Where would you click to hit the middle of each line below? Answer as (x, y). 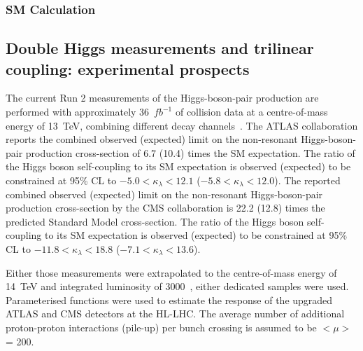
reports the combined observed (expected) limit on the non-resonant (152, 139)
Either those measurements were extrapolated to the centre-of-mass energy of (171, 272)
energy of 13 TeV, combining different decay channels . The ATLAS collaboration (182, 125)
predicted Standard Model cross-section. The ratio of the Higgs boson (155, 221)
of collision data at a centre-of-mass (251, 112)
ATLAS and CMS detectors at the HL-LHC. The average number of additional (175, 314)
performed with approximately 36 (78, 112)
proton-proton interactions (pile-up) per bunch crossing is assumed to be (161, 327)
